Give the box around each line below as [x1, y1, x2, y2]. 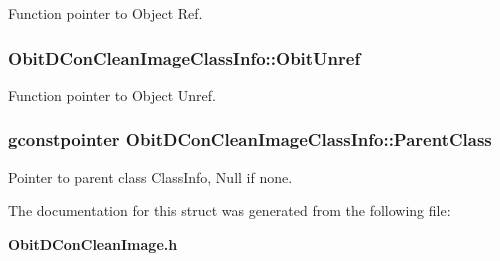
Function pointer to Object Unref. [8, 84, 216, 105]
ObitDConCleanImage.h [8, 233, 178, 254]
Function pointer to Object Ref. [8, 3, 203, 23]
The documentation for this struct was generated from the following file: [8, 200, 451, 221]
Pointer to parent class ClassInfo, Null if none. [8, 166, 293, 187]
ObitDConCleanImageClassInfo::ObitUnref [8, 45, 361, 70]
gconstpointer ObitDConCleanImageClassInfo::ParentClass [8, 127, 492, 152]
